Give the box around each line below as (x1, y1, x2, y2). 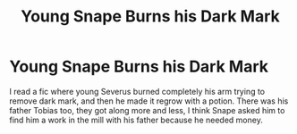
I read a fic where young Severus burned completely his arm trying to (9, 86, 266, 96)
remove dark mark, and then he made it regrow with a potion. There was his (9, 96, 289, 106)
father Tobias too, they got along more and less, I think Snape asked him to (9, 105, 285, 115)
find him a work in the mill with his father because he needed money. (9, 114, 264, 125)
